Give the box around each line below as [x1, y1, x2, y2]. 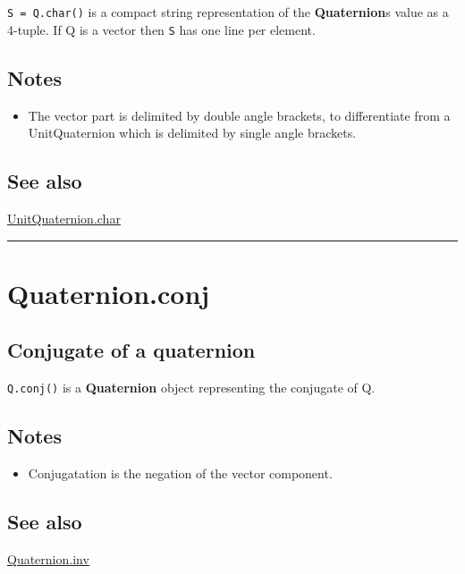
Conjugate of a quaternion [7, 336, 256, 364]
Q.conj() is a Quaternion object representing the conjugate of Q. [7, 378, 376, 397]
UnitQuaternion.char [7, 208, 121, 227]
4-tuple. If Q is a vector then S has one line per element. [7, 20, 316, 38]
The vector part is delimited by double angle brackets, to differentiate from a [28, 106, 451, 124]
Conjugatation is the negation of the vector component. [28, 463, 333, 482]
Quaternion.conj [7, 274, 210, 311]
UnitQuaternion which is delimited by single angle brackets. [28, 123, 357, 142]
